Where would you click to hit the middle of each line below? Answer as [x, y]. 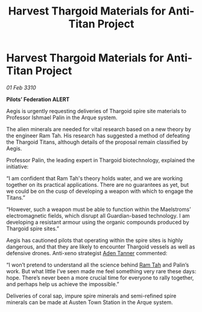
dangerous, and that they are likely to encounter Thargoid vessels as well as [101, 247]
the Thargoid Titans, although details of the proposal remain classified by [97, 142]
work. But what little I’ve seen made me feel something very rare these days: [101, 271]
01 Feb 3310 [21, 87]
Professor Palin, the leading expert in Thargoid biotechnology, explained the [100, 160]
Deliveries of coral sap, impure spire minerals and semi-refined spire [91, 296]
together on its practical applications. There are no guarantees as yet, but [97, 184]
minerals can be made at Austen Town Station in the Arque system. [90, 302]
